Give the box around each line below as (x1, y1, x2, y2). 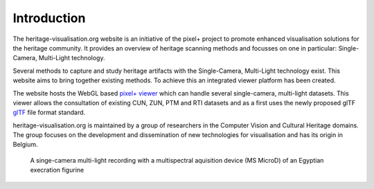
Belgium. (12, 141, 38, 149)
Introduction (12, 10, 86, 26)
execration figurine (30, 166, 84, 174)
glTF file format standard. (12, 108, 86, 117)
